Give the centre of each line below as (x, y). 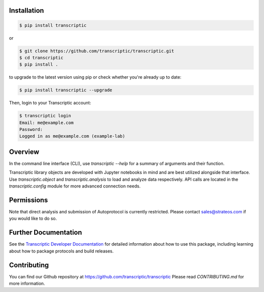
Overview (24, 152)
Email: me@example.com (46, 123)
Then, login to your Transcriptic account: (50, 103)
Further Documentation (46, 233)
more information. (27, 284)
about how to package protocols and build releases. (61, 251)
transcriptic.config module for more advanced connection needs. (75, 186)
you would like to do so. (33, 219)
